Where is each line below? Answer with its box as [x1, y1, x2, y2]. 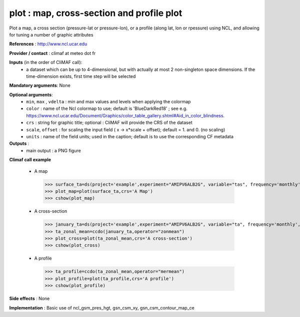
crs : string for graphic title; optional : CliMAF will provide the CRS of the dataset [26, 120, 192, 126]
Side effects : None [9, 296, 50, 302]
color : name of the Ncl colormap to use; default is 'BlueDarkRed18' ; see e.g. [26, 105, 187, 112]
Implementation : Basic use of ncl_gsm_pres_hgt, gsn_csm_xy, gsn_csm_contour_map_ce [9, 305, 194, 311]
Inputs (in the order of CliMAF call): [9, 59, 82, 65]
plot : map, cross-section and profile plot [9, 7, 182, 18]
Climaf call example [9, 157, 51, 163]
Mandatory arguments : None [9, 82, 71, 88]
